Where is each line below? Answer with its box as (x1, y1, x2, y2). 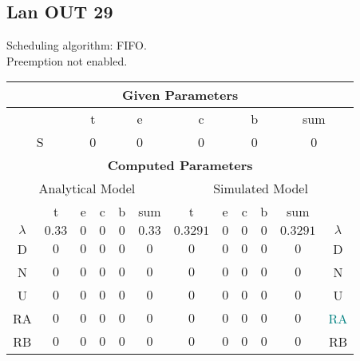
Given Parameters (122, 85, 239, 105)
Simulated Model (213, 179, 308, 198)
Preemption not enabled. (6, 52, 128, 69)
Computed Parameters (107, 156, 253, 175)
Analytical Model (38, 179, 136, 198)
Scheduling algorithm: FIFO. (6, 37, 147, 54)
